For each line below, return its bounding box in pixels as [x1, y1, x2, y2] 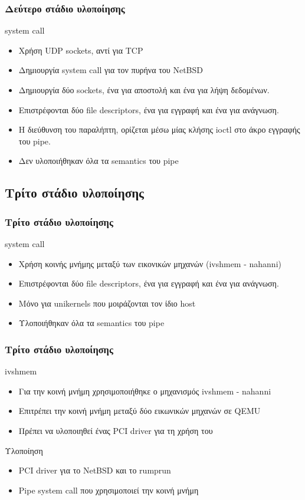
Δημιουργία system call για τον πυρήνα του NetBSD [18, 64, 203, 76]
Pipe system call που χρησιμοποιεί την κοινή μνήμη [18, 483, 199, 496]
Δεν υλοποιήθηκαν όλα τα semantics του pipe [18, 154, 179, 167]
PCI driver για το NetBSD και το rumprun [18, 464, 171, 476]
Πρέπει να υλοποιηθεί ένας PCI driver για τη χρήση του [18, 424, 213, 436]
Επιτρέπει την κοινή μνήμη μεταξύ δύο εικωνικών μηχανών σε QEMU [18, 404, 261, 417]
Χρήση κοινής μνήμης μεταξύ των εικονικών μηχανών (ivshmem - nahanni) [18, 257, 281, 269]
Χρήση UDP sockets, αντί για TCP [18, 44, 143, 56]
